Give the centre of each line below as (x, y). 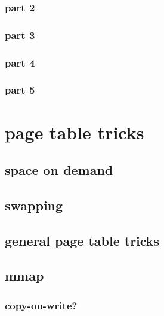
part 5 (20, 90)
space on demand (59, 170)
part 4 (20, 62)
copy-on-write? (41, 305)
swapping (34, 205)
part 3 (20, 34)
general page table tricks (82, 240)
